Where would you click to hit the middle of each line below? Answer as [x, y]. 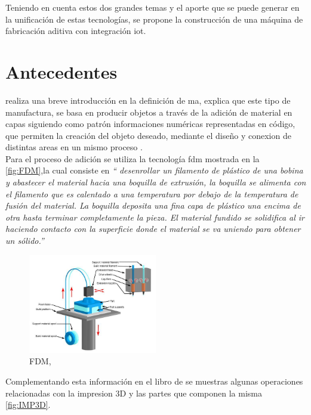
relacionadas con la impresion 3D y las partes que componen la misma [134, 393]
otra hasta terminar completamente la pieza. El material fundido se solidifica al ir [155, 217]
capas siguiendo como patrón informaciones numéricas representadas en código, [150, 124]
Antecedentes [61, 71]
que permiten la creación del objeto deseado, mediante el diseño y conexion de [148, 135]
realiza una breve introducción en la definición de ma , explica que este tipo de [148, 100]
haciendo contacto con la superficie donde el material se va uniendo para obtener [153, 229]
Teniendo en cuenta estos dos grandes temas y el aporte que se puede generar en [153, 7]
